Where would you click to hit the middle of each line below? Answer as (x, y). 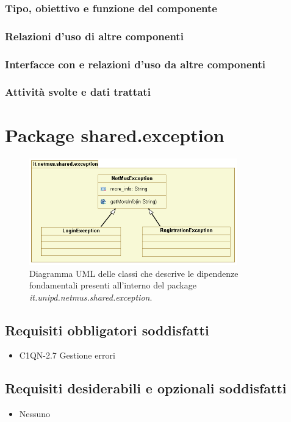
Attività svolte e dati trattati (78, 92)
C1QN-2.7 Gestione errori (67, 355)
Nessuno (35, 414)
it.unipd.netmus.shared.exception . (91, 297)
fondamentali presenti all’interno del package (113, 285)
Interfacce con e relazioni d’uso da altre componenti (135, 64)
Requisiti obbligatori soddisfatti (107, 330)
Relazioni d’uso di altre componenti (94, 36)
